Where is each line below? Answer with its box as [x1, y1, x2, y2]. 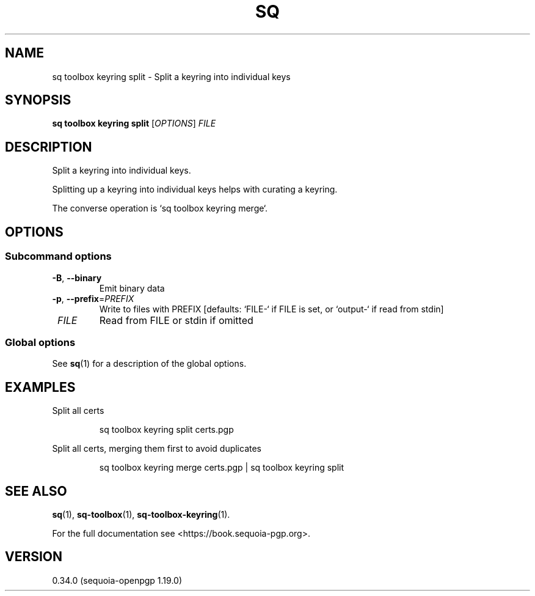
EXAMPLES [5, 379, 76, 395]
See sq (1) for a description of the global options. [52, 358, 247, 369]
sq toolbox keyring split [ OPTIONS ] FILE [52, 118, 216, 129]
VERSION [5, 549, 63, 565]
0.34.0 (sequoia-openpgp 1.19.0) [52, 575, 183, 586]
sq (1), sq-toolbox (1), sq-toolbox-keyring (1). [52, 509, 230, 520]
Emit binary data [99, 282, 165, 293]
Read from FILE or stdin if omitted [99, 314, 253, 326]
